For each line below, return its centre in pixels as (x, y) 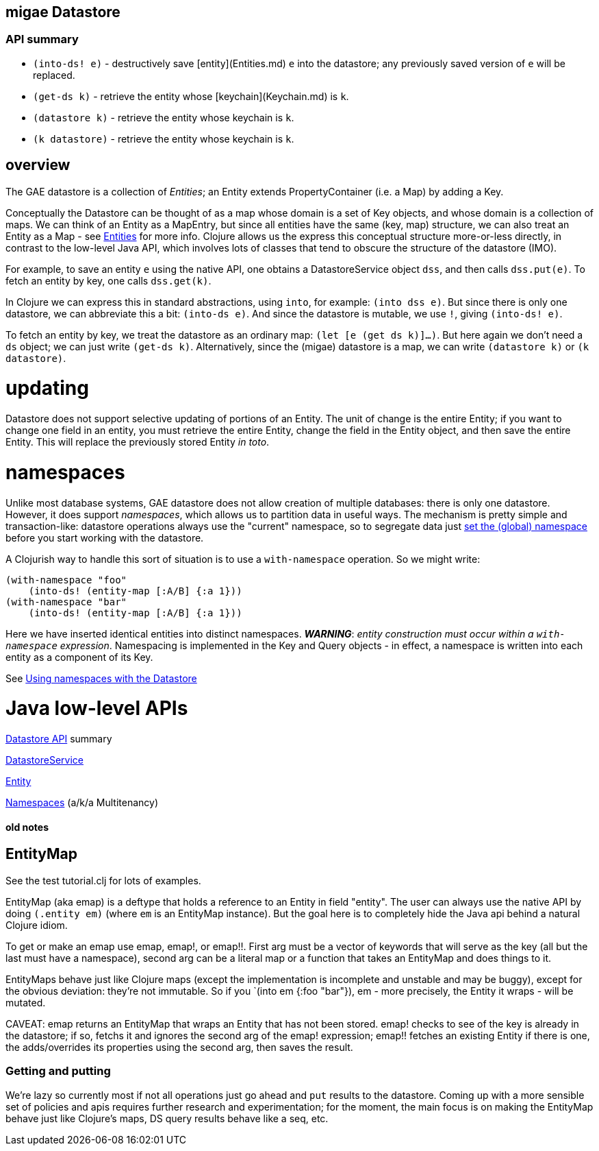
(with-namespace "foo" (66, 580)
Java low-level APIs (97, 708)
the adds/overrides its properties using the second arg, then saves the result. (179, 1047)
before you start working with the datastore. (105, 537)
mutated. (26, 1002)
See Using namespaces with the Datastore (101, 678)
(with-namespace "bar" (66, 602)
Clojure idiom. (37, 925)
